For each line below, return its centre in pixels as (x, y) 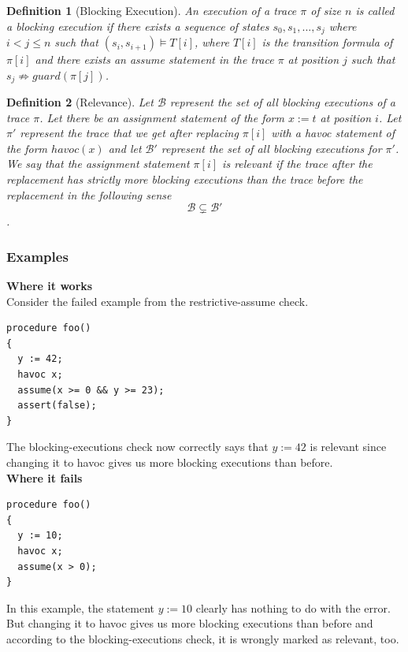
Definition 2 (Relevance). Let (80, 102)
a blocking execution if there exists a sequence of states (138, 26)
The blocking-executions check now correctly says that (137, 447)
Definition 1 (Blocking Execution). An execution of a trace (152, 10)
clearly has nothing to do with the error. (293, 607)
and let (125, 148)
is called (375, 10)
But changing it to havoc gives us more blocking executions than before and (190, 623)
